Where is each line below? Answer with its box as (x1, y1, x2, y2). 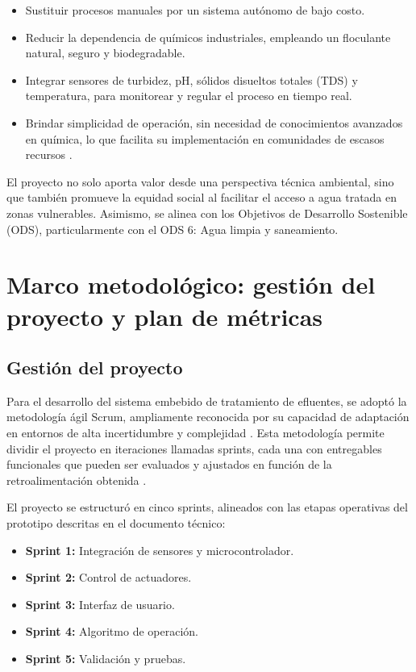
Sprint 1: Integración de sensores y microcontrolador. (25, 541, 294, 558)
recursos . (25, 146, 73, 163)
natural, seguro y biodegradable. (25, 44, 185, 61)
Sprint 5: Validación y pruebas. (25, 650, 186, 667)
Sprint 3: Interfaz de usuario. (25, 595, 175, 612)
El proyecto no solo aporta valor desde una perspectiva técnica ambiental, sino (6, 173, 394, 190)
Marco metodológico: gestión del (6, 268, 376, 301)
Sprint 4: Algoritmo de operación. (25, 623, 198, 640)
